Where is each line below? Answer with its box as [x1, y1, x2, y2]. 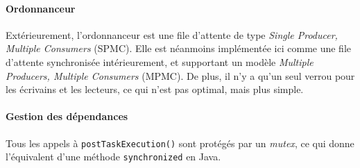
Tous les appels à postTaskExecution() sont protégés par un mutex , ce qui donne [6, 135, 354, 150]
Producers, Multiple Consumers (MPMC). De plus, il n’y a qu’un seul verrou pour [6, 68, 355, 83]
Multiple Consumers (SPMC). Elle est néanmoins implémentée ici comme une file [6, 41, 352, 56]
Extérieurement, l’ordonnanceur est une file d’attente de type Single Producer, [6, 27, 338, 42]
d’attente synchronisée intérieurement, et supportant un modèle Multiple [6, 54, 314, 69]
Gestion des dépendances [6, 109, 128, 124]
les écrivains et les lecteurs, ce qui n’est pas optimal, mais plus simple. [6, 82, 304, 96]
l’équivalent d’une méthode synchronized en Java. [6, 149, 221, 164]
